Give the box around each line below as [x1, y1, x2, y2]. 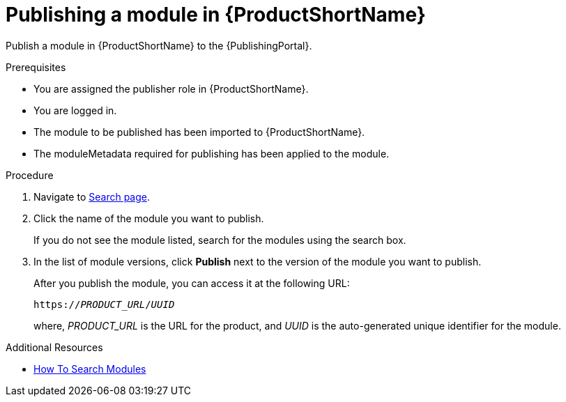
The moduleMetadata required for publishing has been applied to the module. [33, 147, 390, 160]
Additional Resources [6, 341, 103, 353]
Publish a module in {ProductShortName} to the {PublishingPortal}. [6, 39, 312, 52]
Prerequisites [6, 61, 66, 73]
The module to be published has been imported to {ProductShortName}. [33, 125, 365, 138]
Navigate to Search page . [33, 190, 150, 203]
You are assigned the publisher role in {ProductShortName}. [33, 82, 309, 95]
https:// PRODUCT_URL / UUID [33, 298, 175, 310]
